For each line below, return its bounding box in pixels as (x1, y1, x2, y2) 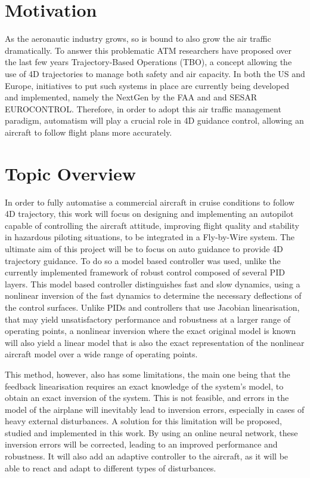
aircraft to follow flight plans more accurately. (5, 125, 172, 138)
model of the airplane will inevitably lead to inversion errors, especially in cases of (5, 403, 305, 415)
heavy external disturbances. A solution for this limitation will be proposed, (5, 415, 282, 427)
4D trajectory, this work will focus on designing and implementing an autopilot (5, 207, 294, 220)
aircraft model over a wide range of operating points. (5, 348, 198, 360)
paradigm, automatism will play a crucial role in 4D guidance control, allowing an (5, 114, 304, 127)
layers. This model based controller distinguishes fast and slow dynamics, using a (5, 277, 300, 290)
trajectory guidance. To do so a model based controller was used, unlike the (5, 254, 281, 266)
